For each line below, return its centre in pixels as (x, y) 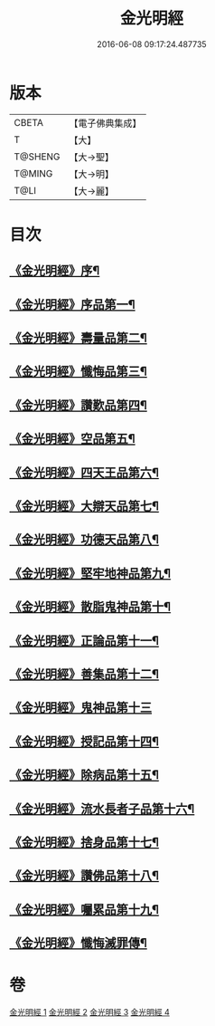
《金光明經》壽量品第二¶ (78, 338)
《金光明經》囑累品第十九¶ (84, 910)
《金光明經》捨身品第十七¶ (84, 842)
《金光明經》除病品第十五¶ (84, 775)
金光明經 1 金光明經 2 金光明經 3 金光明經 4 (89, 1012)
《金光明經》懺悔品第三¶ (78, 372)
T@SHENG (37, 157)
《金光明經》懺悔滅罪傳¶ (78, 943)
